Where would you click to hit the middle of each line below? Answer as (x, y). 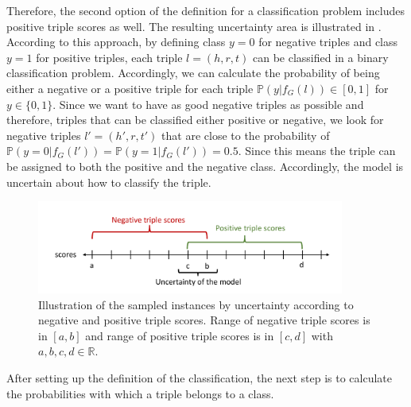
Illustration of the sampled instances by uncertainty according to (196, 304)
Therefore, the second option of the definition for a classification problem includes (205, 10)
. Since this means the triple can (317, 151)
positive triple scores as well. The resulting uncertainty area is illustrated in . (194, 26)
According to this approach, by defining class (116, 42)
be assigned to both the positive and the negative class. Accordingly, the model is (205, 166)
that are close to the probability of (246, 135)
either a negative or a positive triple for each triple (130, 88)
